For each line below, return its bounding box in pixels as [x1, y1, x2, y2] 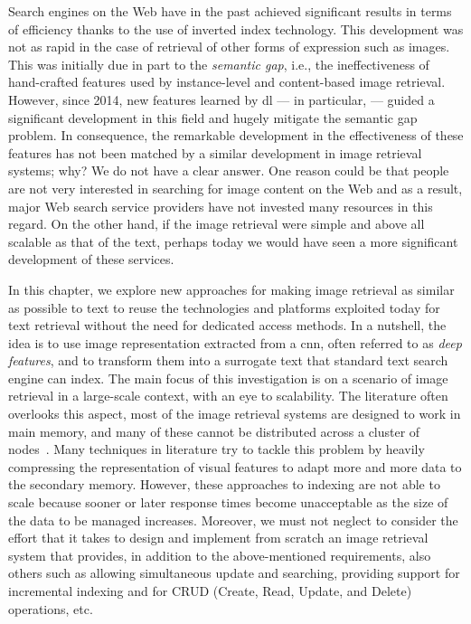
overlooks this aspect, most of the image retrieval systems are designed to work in [8, 404, 461, 423]
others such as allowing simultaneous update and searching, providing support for [8, 563, 460, 582]
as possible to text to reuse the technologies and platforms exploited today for [8, 298, 440, 317]
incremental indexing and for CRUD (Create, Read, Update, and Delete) [8, 581, 412, 600]
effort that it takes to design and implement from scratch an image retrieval [8, 528, 429, 547]
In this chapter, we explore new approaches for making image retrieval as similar [8, 279, 455, 298]
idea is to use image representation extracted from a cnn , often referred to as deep [8, 333, 462, 352]
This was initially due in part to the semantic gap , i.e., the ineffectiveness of [8, 54, 429, 73]
